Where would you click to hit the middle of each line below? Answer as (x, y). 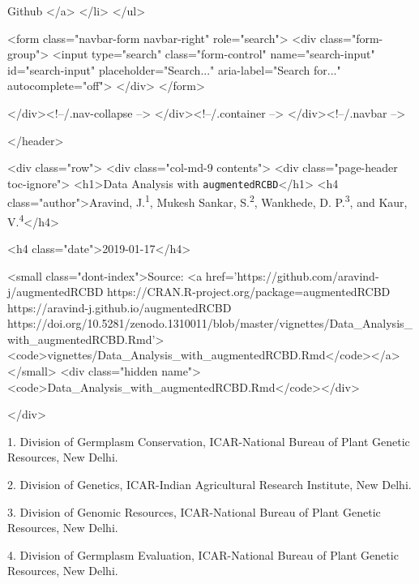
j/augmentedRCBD (56, 292)
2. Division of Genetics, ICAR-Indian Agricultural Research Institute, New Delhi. (209, 485)
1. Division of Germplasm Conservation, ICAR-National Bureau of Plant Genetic (209, 441)
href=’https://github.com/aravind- (292, 275)
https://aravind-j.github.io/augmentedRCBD (120, 307)
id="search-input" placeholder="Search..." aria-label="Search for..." (174, 69)
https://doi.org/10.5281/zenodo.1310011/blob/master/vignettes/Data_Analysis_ (210, 323)
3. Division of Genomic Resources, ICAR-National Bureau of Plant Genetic (194, 511)
